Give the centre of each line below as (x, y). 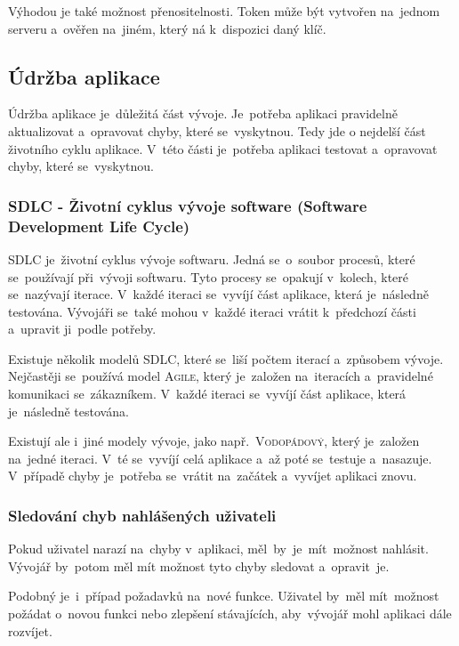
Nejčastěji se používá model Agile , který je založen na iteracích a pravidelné (221, 376)
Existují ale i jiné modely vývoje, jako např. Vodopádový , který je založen (214, 441)
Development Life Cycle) (99, 226)
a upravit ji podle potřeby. (82, 329)
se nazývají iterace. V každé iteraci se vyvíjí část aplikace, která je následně (218, 294)
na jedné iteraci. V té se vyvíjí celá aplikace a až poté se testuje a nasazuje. (220, 458)
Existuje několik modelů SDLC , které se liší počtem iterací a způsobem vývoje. (226, 358)
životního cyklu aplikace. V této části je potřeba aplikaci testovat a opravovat (223, 148)
